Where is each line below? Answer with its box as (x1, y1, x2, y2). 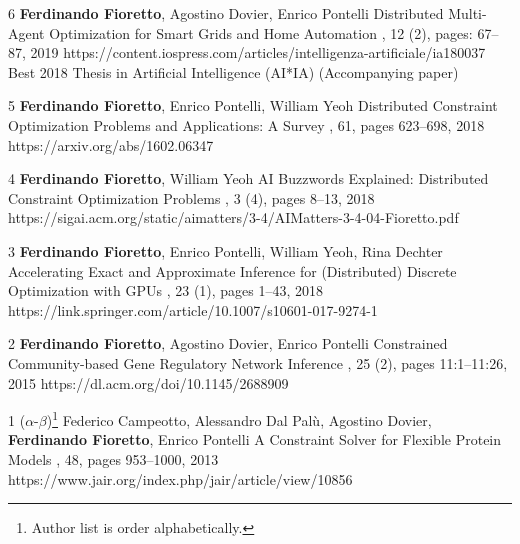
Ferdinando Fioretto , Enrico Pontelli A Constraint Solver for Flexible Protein (8, 429, 502, 450)
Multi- (448, 3, 487, 23)
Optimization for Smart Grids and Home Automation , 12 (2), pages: (49, 22, 473, 43)
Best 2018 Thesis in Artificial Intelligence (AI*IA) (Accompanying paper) (8, 61, 459, 82)
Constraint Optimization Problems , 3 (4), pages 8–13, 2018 (8, 187, 375, 208)
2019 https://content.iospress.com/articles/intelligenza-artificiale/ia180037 (30, 42, 486, 63)
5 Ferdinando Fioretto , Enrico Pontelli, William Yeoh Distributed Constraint (8, 95, 498, 116)
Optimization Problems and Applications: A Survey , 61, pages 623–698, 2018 (8, 114, 485, 135)
